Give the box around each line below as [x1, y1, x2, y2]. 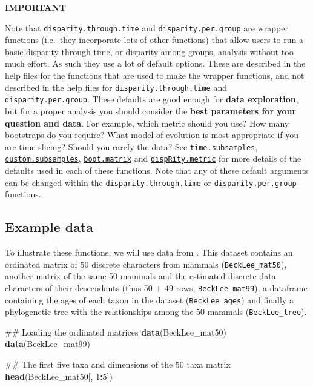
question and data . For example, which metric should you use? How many [5, 116, 289, 129]
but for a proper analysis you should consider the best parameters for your [5, 104, 297, 117]
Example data [5, 217, 93, 236]
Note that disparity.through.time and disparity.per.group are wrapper [5, 21, 288, 34]
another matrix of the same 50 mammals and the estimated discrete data [5, 270, 276, 282]
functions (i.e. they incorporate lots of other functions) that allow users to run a [5, 33, 303, 46]
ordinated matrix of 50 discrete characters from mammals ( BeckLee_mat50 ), [5, 257, 287, 270]
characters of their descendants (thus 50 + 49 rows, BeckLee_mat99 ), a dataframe [5, 281, 308, 294]
